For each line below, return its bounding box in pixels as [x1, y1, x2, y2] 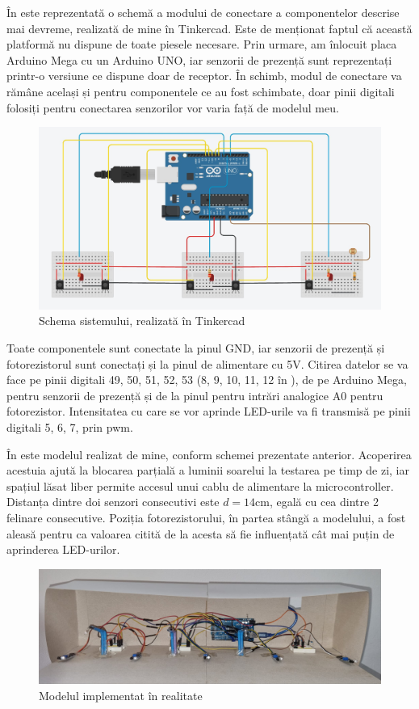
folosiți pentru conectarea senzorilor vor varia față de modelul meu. [6, 99, 339, 116]
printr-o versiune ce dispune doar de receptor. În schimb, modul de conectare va [6, 67, 402, 84]
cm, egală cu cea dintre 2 [255, 493, 379, 510]
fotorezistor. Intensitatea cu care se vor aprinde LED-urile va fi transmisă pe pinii [6, 403, 411, 420]
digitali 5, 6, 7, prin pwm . [6, 418, 133, 435]
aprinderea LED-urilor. [6, 541, 120, 558]
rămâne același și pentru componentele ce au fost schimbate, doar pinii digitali [6, 82, 395, 99]
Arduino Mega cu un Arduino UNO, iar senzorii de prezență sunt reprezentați [6, 51, 392, 68]
